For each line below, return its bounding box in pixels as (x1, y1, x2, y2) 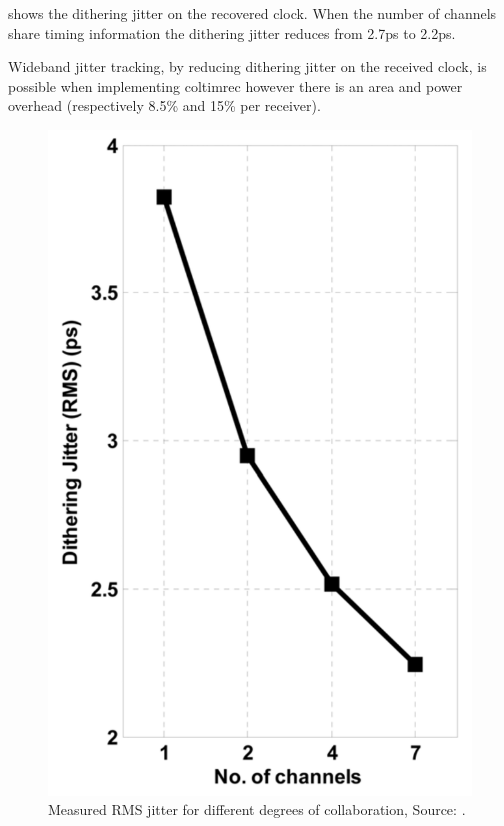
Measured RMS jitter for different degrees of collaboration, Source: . (48, 799, 466, 820)
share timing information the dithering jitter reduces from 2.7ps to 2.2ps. (8, 22, 456, 43)
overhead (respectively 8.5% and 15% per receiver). (8, 95, 321, 116)
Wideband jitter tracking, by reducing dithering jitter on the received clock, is (8, 56, 487, 77)
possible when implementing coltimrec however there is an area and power (8, 75, 463, 96)
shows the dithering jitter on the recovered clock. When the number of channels (8, 3, 497, 23)
